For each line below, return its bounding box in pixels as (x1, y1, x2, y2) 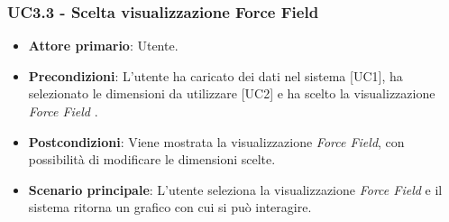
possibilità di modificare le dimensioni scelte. (28, 150, 276, 169)
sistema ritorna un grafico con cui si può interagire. (28, 198, 312, 217)
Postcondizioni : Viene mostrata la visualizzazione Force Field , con (28, 132, 405, 151)
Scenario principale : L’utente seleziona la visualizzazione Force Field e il (28, 180, 443, 199)
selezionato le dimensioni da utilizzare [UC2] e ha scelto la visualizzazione (28, 84, 435, 103)
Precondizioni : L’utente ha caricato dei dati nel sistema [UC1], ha (28, 66, 403, 85)
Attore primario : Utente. (28, 36, 179, 55)
